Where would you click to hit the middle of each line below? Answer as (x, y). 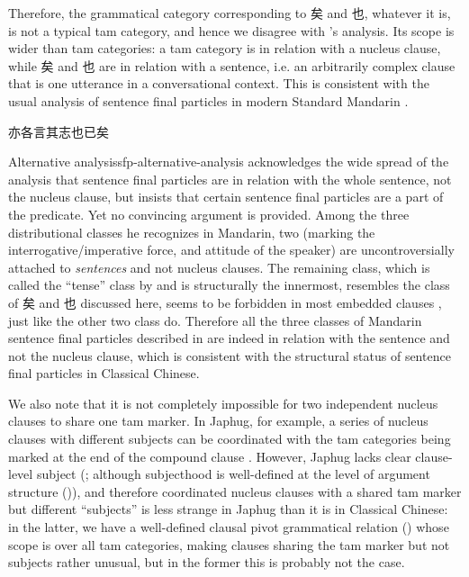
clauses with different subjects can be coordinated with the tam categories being (230, 439)
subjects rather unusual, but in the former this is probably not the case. (207, 562)
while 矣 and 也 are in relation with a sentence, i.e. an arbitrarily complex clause (232, 65)
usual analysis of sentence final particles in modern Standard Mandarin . (208, 100)
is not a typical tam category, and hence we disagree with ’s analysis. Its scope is (231, 30)
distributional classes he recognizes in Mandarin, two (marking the (192, 232)
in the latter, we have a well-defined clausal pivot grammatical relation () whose (229, 527)
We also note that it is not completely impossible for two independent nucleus (223, 403)
